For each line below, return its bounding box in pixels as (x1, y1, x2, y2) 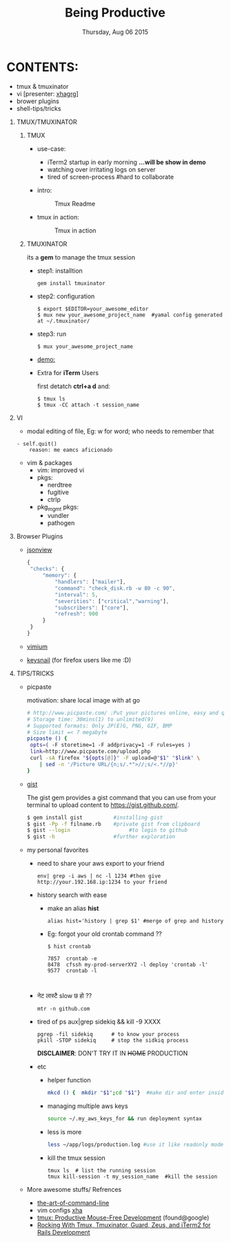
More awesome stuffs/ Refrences (26, 1185, 122, 1193)
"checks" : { (30, 565, 65, 572)
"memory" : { (42, 572, 77, 579)
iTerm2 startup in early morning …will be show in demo (47, 158, 206, 166)
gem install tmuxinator (37, 280, 106, 287)
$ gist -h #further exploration (26, 833, 176, 840)
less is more (47, 1127, 82, 1136)
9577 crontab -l (47, 968, 97, 974)
